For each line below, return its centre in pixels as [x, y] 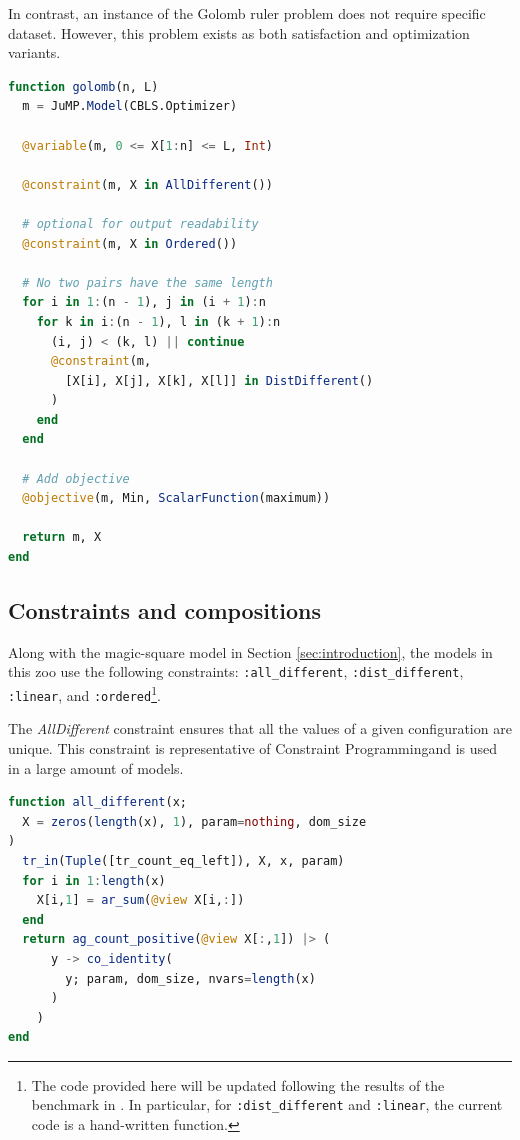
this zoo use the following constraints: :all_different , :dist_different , [236, 671]
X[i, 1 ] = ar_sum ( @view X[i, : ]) [140, 900]
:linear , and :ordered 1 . [84, 693]
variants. [34, 52]
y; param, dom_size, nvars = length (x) [190, 978]
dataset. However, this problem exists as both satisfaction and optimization [239, 32]
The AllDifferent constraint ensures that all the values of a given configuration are [260, 728]
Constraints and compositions [165, 610]
